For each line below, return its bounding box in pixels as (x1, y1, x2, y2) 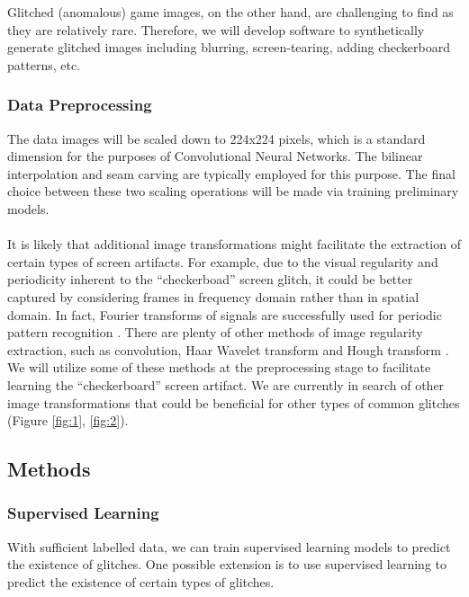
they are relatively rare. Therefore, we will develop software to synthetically (7, 20, 425, 39)
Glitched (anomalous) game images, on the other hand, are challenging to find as (7, 3, 454, 21)
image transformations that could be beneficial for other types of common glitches (7, 393, 460, 412)
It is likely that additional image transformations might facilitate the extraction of (7, 235, 461, 254)
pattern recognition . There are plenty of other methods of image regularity (7, 323, 423, 342)
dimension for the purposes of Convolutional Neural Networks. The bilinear (7, 147, 423, 165)
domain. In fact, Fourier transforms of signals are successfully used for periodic (7, 305, 442, 324)
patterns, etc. (7, 55, 81, 74)
